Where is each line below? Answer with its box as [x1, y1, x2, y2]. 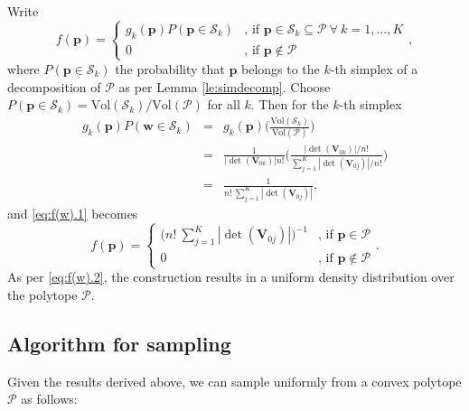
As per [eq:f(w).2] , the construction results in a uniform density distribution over [7, 267, 455, 286]
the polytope [7, 285, 78, 304]
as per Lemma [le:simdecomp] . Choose [118, 77, 331, 96]
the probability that [115, 59, 225, 78]
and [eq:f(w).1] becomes [7, 204, 138, 223]
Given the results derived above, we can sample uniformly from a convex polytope [7, 371, 462, 390]
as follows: [21, 389, 78, 408]
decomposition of [7, 77, 101, 96]
